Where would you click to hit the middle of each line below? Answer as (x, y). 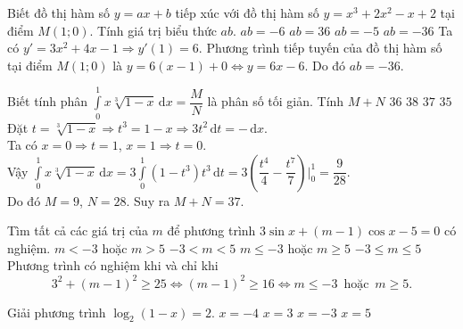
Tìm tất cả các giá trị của (78, 230)
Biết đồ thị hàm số (58, 12)
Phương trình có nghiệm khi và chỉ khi (113, 265)
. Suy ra (148, 200)
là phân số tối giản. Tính (276, 101)
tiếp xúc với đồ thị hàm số (247, 12)
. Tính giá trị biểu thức (153, 30)
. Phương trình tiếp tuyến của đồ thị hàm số (320, 48)
